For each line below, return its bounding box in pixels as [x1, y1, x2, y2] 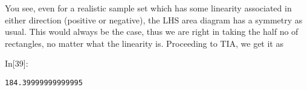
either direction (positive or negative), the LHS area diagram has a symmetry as [5, 13, 303, 26]
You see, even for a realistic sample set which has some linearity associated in [5, 2, 292, 14]
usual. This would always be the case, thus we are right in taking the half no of [5, 25, 299, 38]
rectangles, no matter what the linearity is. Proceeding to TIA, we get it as [5, 37, 283, 49]
